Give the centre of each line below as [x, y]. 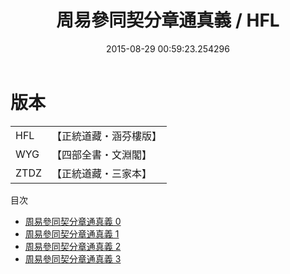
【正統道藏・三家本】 [102, 173]
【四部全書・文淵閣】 [102, 154]
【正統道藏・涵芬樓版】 [107, 136]
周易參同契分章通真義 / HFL [168, 20]
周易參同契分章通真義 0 [73, 221]
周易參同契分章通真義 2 [73, 246]
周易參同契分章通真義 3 [73, 258]
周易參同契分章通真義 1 [72, 233]
